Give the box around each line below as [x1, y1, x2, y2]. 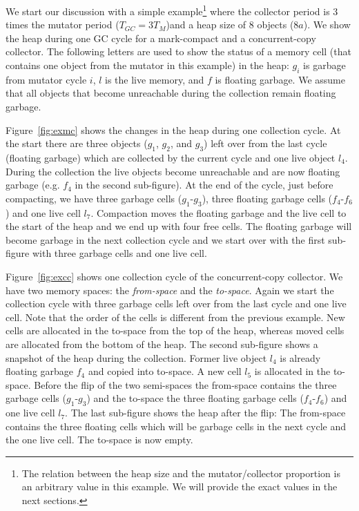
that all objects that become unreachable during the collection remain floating [6, 86, 336, 100]
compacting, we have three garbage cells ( [6, 191, 182, 205]
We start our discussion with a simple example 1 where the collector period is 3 [6, 2, 338, 18]
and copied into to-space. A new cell [88, 364, 242, 378]
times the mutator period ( [6, 17, 119, 32]
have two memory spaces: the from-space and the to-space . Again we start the [6, 282, 334, 297]
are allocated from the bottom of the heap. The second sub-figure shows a [6, 336, 318, 351]
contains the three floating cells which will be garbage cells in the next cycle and [6, 418, 346, 433]
